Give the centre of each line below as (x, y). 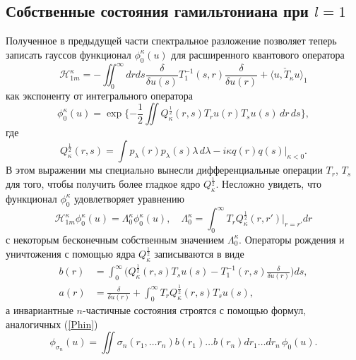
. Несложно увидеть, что (268, 184)
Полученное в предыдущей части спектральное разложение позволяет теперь (171, 41)
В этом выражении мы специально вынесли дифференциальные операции (164, 170)
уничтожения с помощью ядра (71, 253)
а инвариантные (40, 310)
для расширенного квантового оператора (258, 54)
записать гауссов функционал (69, 54)
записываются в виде (199, 253)
